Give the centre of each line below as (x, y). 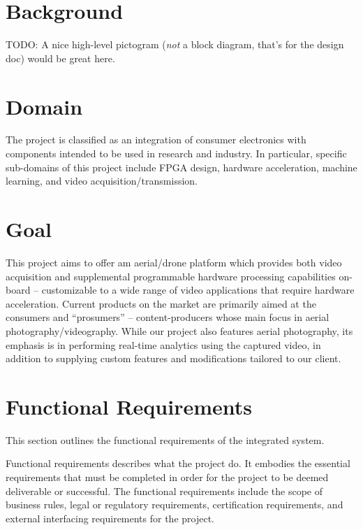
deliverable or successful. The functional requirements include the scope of (164, 490)
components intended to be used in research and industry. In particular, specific (176, 153)
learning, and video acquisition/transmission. (102, 181)
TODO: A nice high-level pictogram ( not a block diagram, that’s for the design (175, 44)
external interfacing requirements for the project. (110, 518)
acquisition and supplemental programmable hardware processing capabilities (171, 276)
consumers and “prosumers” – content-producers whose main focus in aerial (168, 317)
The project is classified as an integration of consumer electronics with (156, 139)
